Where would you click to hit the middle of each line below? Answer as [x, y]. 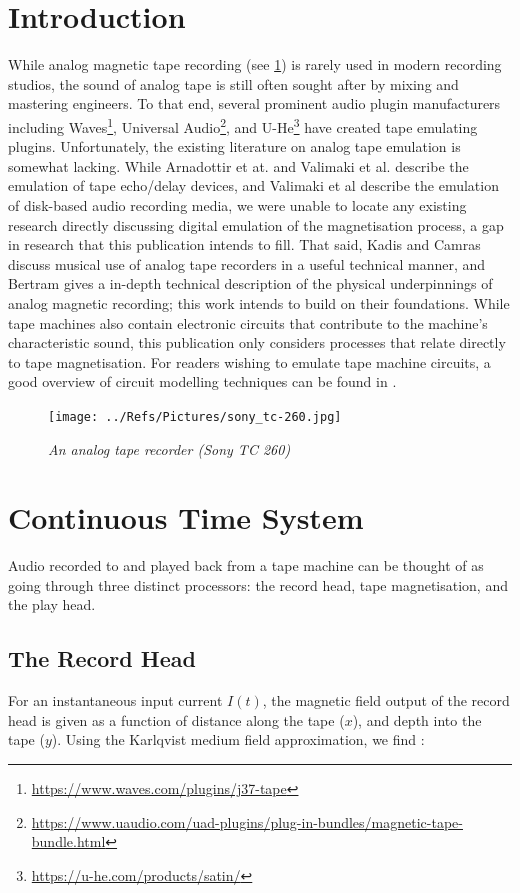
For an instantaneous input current [115, 700]
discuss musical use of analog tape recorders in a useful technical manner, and [247, 263]
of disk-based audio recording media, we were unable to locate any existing [237, 204]
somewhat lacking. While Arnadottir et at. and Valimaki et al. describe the [238, 165]
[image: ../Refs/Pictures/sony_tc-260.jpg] [195, 416]
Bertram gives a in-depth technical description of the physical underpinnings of [250, 283]
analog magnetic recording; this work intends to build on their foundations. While [259, 302]
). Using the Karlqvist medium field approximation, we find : [238, 739]
